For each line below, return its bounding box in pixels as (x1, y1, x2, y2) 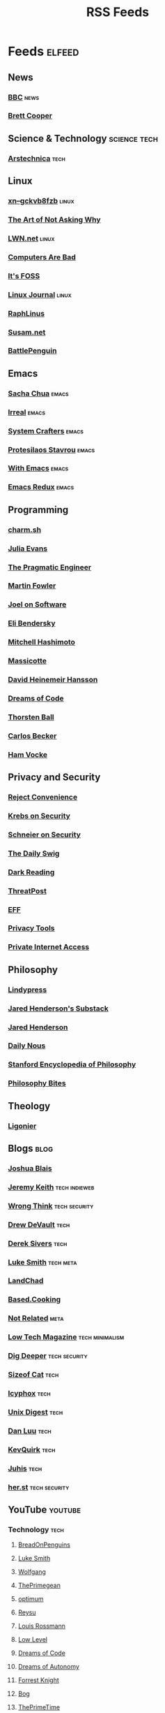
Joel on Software (8, 600, 67, 609)
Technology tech (8, 1524, 65, 1534)
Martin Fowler (8, 581, 56, 591)
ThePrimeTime (17, 1703, 61, 1712)
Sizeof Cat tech (8, 1370, 59, 1380)
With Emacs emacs (8, 463, 69, 473)
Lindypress (8, 985, 47, 995)
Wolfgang (17, 1568, 46, 1576)
